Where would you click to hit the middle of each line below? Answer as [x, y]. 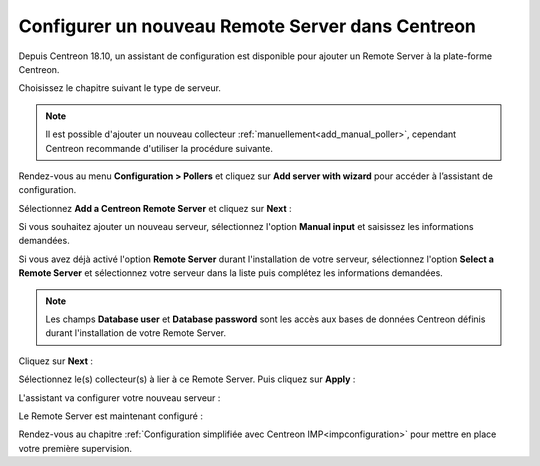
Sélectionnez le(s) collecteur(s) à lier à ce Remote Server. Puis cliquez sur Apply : [187, 379]
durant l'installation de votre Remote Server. [136, 333]
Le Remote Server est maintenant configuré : [111, 416]
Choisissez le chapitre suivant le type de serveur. [120, 88]
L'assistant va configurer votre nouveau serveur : [119, 397]
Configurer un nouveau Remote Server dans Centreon [247, 26]
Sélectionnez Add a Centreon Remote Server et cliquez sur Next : [155, 208]
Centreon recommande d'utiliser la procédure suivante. [159, 148]
